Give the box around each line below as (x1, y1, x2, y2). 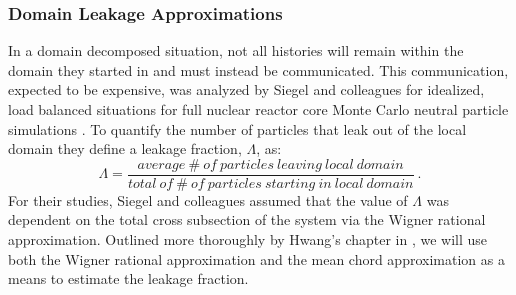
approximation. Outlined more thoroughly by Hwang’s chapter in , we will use (8, 229, 488, 250)
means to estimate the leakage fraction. (8, 268, 249, 289)
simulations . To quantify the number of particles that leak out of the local (8, 118, 467, 139)
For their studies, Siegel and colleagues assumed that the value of (8, 189, 408, 210)
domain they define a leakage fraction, (8, 138, 242, 159)
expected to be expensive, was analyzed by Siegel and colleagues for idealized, (8, 79, 485, 100)
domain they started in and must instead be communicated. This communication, (8, 59, 509, 80)
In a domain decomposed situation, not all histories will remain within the (8, 40, 464, 61)
